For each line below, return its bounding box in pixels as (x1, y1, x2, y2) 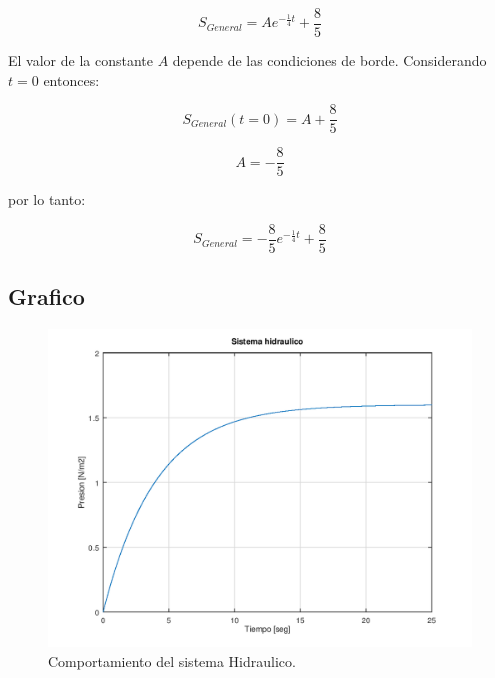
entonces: (43, 69, 100, 90)
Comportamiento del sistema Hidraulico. (48, 650, 296, 671)
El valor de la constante (8, 50, 153, 71)
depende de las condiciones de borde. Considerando (172, 50, 487, 71)
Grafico (8, 281, 85, 312)
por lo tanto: (8, 189, 86, 210)
